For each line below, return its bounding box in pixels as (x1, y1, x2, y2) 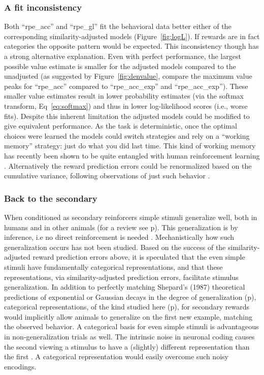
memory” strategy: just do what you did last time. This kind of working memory (4, 140, 256, 151)
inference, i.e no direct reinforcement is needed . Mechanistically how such (4, 232, 235, 242)
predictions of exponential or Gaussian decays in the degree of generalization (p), (4, 291, 256, 302)
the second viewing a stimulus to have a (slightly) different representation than (4, 341, 250, 352)
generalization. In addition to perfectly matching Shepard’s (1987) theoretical (4, 282, 245, 292)
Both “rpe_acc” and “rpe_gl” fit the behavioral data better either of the (4, 21, 232, 32)
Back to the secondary (4, 192, 97, 204)
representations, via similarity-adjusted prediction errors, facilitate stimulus (4, 271, 239, 282)
